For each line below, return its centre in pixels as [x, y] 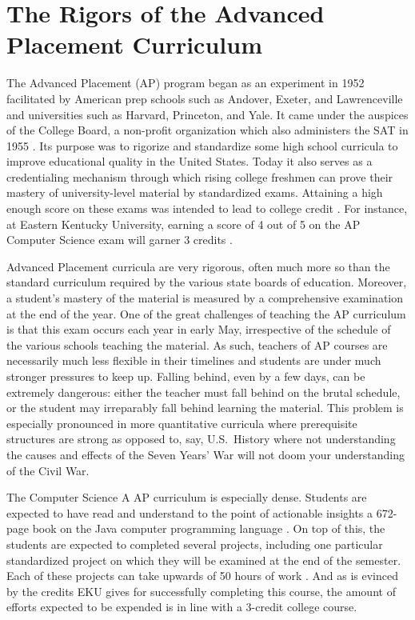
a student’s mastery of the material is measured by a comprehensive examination [205, 298]
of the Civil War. [48, 470]
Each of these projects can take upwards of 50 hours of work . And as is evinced [203, 576]
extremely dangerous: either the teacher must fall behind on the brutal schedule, [204, 392]
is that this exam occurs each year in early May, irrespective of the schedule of [199, 329]
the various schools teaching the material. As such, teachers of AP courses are [197, 344]
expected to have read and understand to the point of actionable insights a [190, 512]
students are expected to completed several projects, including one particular [195, 544]
